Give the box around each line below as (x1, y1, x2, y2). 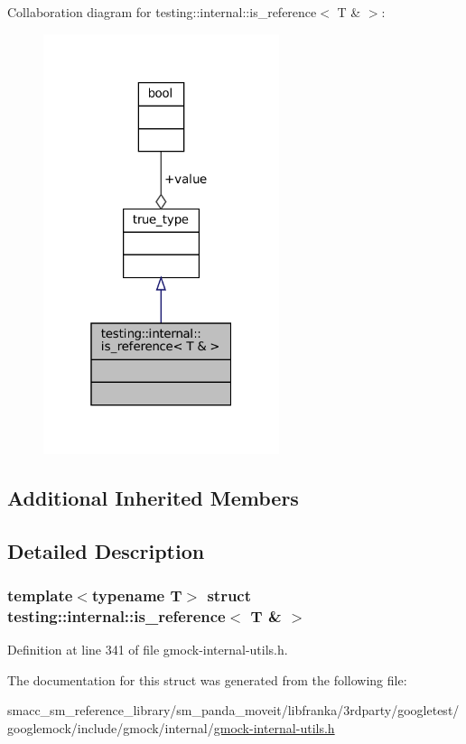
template (7, 583, 73, 606)
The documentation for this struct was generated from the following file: (7, 670, 407, 689)
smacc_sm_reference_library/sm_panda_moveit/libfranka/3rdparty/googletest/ (7, 701, 460, 720)
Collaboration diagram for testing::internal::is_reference (7, 3, 317, 21)
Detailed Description (7, 536, 205, 564)
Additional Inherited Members (7, 483, 299, 511)
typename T (91, 583, 182, 606)
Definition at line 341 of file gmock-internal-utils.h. (7, 640, 288, 659)
